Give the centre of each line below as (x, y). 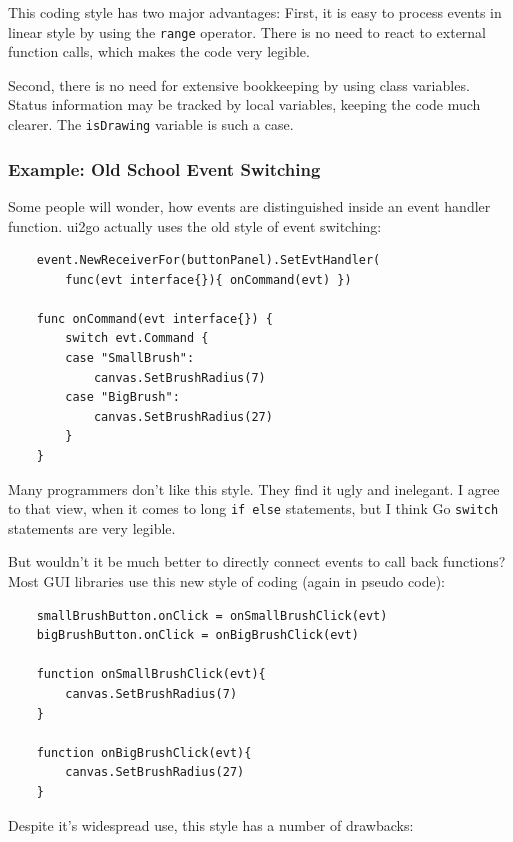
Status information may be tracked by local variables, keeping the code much (244, 104)
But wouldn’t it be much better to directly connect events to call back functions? (257, 561)
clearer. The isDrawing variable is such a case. (151, 124)
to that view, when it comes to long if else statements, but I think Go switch (253, 508)
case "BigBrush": (122, 397)
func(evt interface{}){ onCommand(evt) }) (208, 279)
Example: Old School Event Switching (164, 168)
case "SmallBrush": (130, 358)
